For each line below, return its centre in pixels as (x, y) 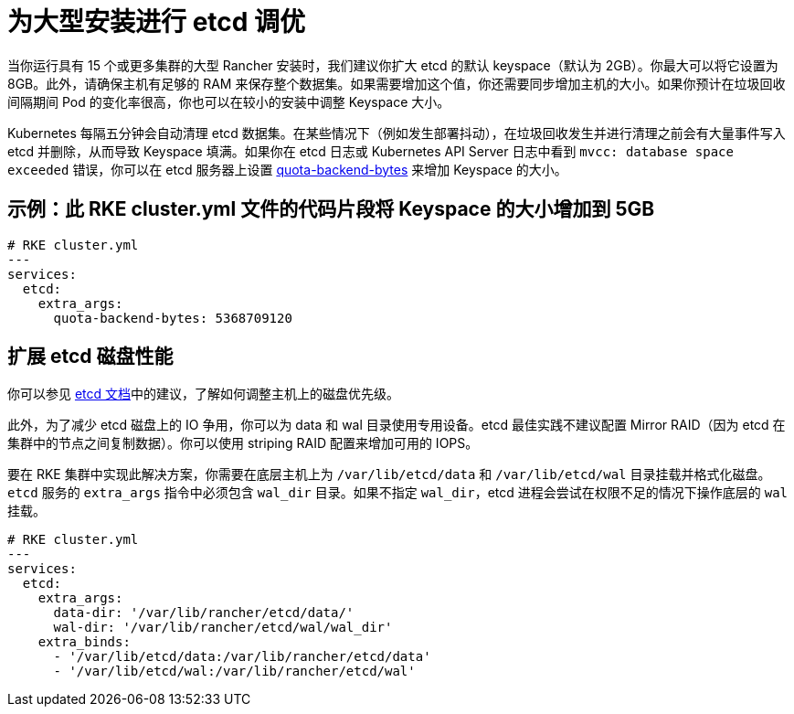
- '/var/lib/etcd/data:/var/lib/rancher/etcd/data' (242, 657)
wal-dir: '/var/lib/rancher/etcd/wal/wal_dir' (223, 628)
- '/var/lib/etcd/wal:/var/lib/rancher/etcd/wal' (234, 671)
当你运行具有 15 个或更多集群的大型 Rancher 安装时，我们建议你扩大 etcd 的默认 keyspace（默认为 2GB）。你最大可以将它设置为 (393, 65)
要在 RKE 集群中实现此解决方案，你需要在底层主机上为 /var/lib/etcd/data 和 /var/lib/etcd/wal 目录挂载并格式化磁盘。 (389, 474)
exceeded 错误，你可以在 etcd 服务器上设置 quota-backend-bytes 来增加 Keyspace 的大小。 (287, 169)
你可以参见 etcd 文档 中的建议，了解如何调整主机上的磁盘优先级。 (204, 394)
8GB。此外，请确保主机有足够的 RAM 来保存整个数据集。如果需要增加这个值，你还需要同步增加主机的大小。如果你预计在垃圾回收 (397, 83)
